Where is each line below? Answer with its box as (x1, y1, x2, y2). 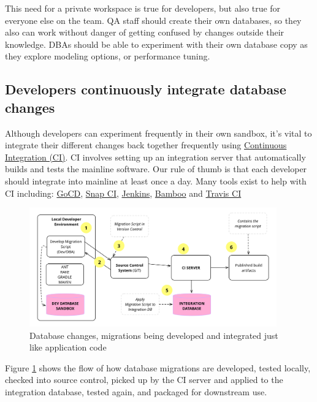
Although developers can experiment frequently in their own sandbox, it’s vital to (5, 126, 312, 139)
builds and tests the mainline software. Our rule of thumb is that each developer (5, 162, 307, 175)
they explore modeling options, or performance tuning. (5, 50, 210, 63)
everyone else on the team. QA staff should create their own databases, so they (5, 13, 302, 26)
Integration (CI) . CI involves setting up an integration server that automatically (5, 150, 306, 163)
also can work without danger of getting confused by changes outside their (5, 26, 285, 39)
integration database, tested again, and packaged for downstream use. (5, 385, 267, 398)
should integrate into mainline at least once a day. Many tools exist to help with (5, 174, 307, 187)
